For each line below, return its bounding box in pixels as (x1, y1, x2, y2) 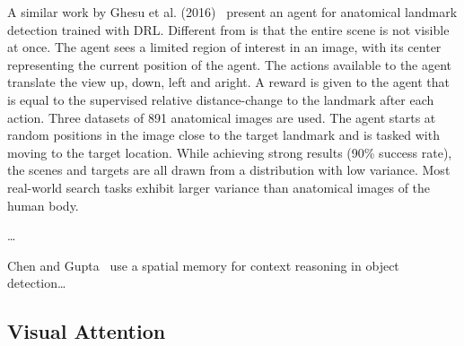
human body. (7, 195, 79, 214)
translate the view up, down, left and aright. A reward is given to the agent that (7, 73, 451, 91)
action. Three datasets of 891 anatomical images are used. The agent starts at (7, 108, 436, 126)
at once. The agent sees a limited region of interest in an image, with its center (7, 38, 442, 56)
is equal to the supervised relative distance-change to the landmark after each (7, 90, 434, 108)
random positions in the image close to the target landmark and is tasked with (7, 125, 440, 144)
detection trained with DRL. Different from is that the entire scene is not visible (7, 20, 450, 39)
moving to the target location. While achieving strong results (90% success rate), (7, 143, 452, 161)
